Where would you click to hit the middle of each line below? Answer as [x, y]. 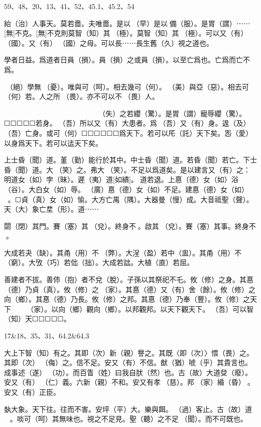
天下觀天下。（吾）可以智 [211, 309]
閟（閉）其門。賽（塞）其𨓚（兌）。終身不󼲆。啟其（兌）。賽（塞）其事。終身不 [130, 226]
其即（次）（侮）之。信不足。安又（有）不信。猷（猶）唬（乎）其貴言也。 [128, 362]
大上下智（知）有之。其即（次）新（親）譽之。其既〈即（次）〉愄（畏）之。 [129, 352]
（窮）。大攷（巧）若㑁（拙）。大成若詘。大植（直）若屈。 [99, 262]
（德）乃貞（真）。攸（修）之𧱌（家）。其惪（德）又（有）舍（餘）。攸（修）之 [130, 289]
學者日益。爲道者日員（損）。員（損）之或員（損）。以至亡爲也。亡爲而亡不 [127, 60]
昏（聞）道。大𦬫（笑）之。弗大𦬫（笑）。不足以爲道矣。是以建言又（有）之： [127, 169]
